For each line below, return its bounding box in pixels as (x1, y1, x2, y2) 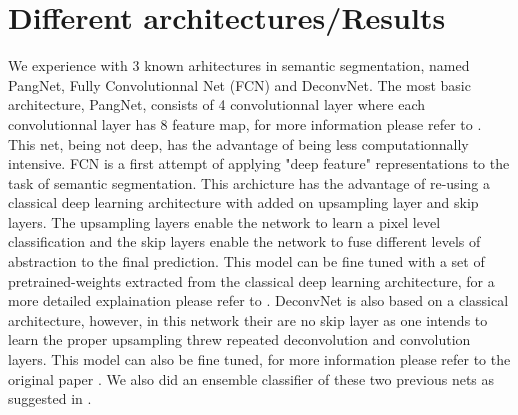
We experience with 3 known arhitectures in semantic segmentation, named (8, 55, 470, 76)
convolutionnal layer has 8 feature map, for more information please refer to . (8, 113, 482, 134)
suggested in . (8, 388, 92, 409)
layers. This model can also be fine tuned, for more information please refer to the (8, 349, 511, 370)
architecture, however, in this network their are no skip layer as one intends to (8, 309, 488, 330)
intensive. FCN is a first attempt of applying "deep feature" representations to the (8, 153, 510, 174)
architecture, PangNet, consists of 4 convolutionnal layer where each (8, 94, 426, 115)
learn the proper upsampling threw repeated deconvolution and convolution (8, 329, 471, 350)
